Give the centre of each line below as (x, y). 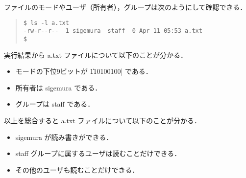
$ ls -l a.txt (46, 23)
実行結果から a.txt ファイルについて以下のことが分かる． (96, 55)
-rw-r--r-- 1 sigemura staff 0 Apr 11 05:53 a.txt (113, 31)
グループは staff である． (55, 104)
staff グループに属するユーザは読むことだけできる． (98, 153)
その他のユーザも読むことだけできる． (77, 169)
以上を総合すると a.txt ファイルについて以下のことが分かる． (103, 120)
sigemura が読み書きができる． (64, 137)
